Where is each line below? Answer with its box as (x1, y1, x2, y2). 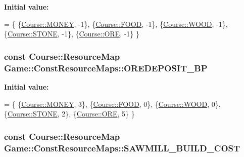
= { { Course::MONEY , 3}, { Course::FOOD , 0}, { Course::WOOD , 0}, (4, 98, 221, 109)
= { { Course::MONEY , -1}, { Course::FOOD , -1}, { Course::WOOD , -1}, (4, 18, 228, 29)
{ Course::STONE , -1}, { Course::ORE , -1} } (4, 28, 140, 39)
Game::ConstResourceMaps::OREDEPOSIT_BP (4, 61, 208, 74)
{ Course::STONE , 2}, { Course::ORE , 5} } (4, 108, 135, 119)
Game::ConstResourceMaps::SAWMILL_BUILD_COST (4, 141, 240, 154)
